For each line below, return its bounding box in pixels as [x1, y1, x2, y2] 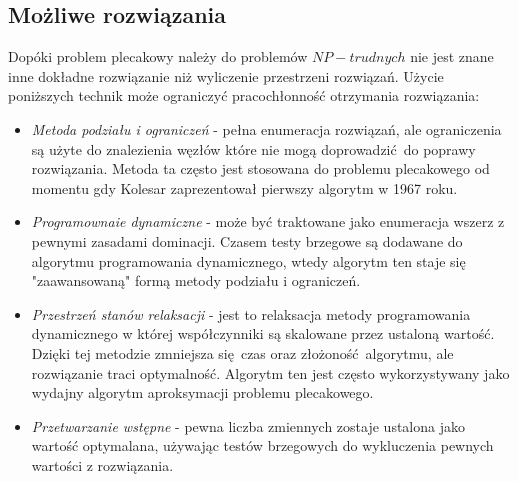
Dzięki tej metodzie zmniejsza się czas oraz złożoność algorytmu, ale [31, 342, 454, 363]
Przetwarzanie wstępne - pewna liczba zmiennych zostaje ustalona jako [31, 415, 465, 436]
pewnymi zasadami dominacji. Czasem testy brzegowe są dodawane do [31, 230, 463, 251]
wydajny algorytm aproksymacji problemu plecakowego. [31, 382, 374, 403]
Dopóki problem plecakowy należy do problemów [8, 46, 308, 67]
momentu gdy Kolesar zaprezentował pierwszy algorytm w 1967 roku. [31, 177, 458, 198]
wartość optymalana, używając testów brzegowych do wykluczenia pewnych [31, 435, 494, 456]
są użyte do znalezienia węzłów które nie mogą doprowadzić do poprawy [31, 138, 476, 159]
